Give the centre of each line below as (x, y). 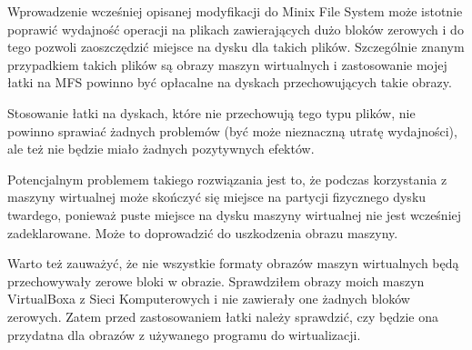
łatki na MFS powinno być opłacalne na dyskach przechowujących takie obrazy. (230, 82)
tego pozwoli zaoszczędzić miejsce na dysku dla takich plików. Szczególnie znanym (236, 47)
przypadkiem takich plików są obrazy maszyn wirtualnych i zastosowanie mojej (227, 64)
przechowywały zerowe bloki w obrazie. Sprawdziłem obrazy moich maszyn (216, 280)
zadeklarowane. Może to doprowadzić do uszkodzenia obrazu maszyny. (203, 232)
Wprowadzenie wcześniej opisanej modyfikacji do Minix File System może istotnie (235, 11)
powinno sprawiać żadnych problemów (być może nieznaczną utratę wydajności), (232, 130)
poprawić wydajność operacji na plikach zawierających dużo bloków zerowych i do (236, 29)
